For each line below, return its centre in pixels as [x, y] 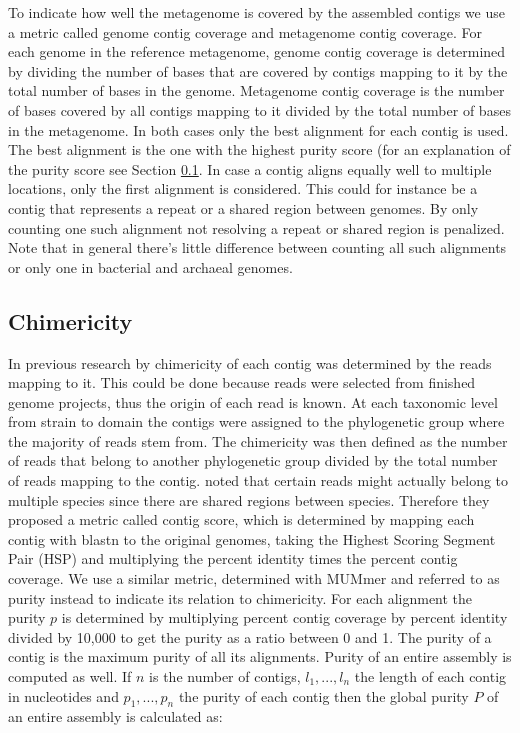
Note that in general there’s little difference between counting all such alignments [257, 247]
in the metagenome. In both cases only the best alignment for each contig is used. [258, 129]
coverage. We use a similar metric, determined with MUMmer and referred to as [254, 578]
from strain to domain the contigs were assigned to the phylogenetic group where [256, 421]
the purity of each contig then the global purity [323, 695]
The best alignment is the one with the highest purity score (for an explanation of [259, 149]
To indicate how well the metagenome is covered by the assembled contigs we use [256, 12]
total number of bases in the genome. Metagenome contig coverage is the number [256, 90]
